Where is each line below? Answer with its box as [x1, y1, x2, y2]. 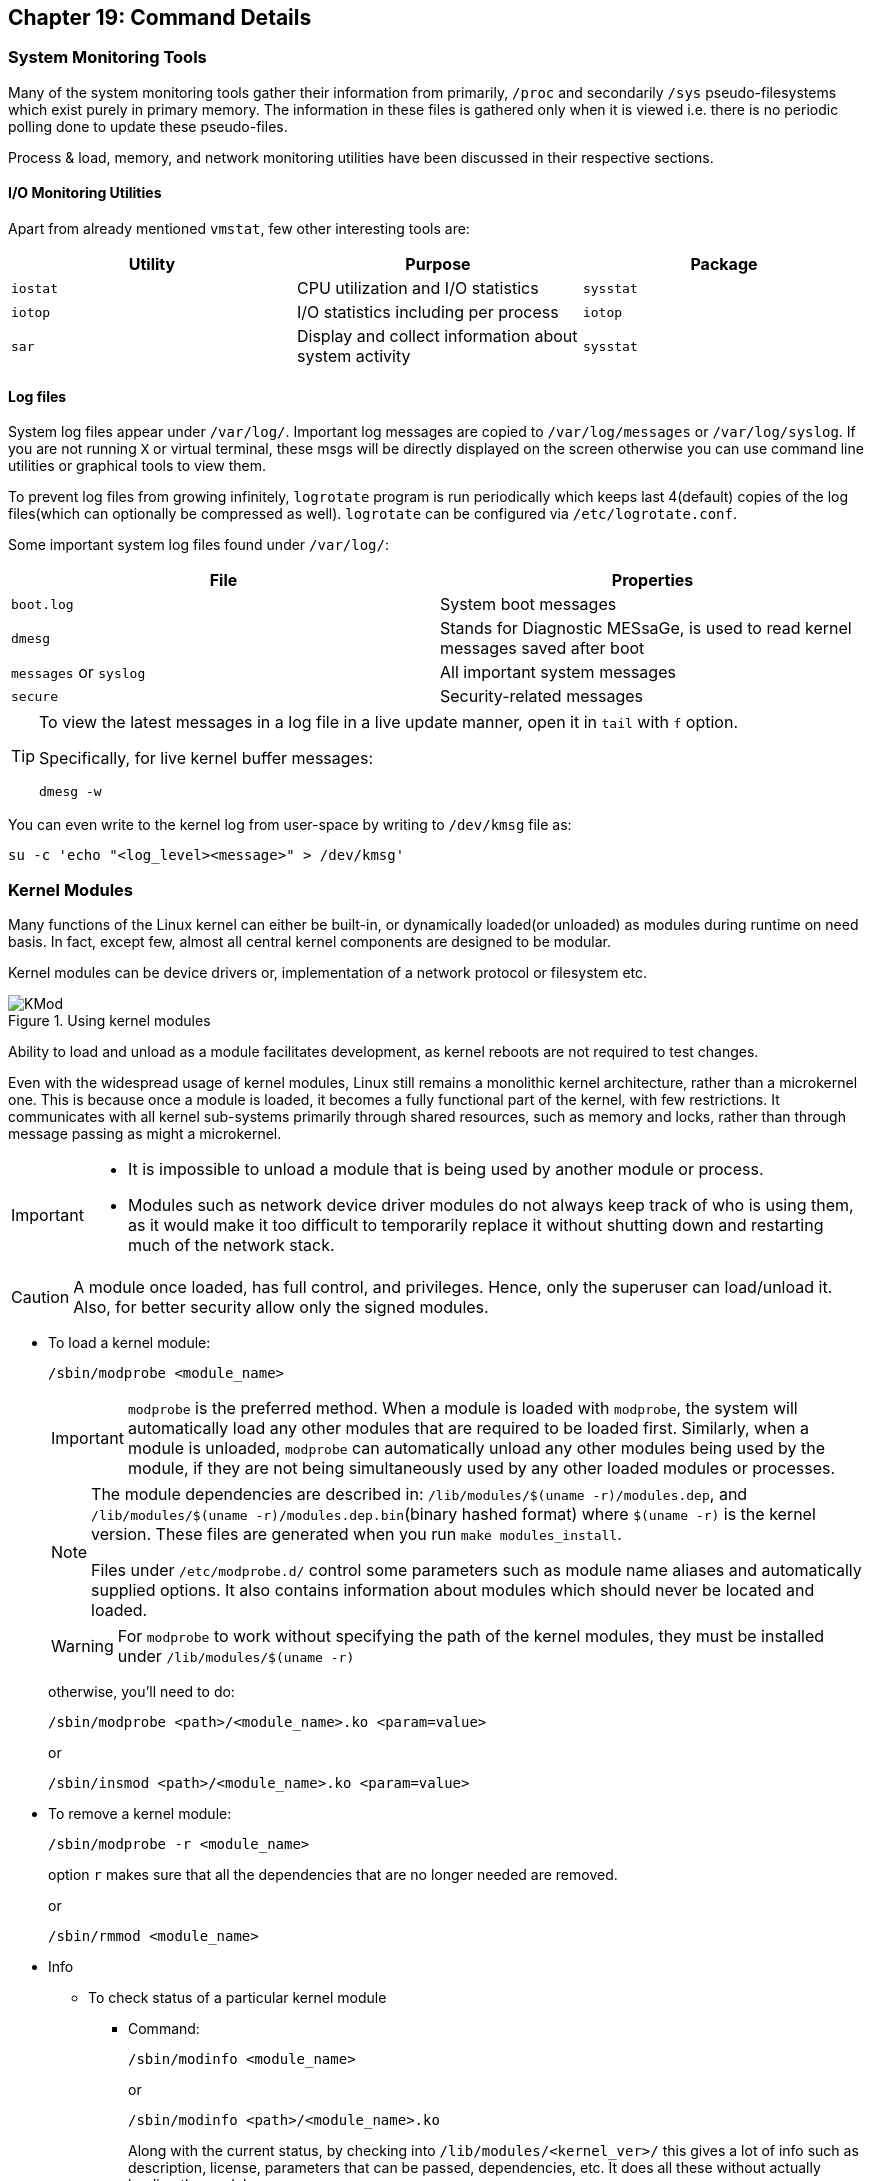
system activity [296, 346, 411, 367]
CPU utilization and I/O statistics [296, 278, 539, 299]
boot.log [11, 596, 74, 612]
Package [690, 254, 758, 275]
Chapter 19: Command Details [8, 5, 312, 30]
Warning [51, 1635, 114, 1656]
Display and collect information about [296, 326, 578, 347]
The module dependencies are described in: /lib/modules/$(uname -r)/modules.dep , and [91, 1483, 748, 1504]
